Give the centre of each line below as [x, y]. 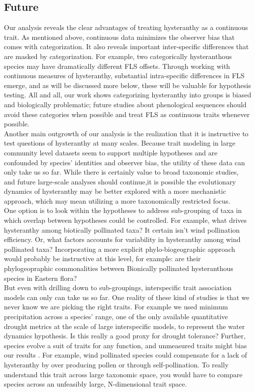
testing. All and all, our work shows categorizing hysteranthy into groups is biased [128, 95]
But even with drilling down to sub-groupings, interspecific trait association [118, 287]
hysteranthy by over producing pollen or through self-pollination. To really [116, 364]
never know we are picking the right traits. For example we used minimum [116, 307]
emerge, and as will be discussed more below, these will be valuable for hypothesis [127, 85]
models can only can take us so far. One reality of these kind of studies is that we [127, 297]
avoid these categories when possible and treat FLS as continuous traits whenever [127, 114]
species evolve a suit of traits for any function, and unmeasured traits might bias [126, 345]
